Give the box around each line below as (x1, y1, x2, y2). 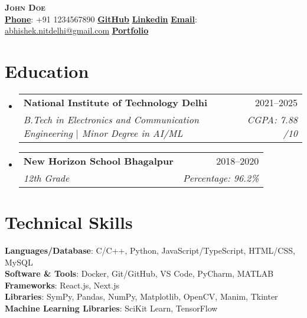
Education (5, 58, 89, 83)
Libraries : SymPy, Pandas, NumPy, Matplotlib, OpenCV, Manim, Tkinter (5, 290, 278, 303)
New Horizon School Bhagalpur (23, 153, 174, 168)
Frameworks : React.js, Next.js (5, 278, 120, 291)
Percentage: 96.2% (182, 171, 259, 185)
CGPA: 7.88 (247, 112, 298, 126)
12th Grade (23, 171, 70, 185)
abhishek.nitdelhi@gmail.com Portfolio (5, 24, 149, 37)
